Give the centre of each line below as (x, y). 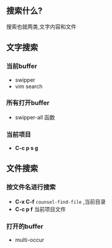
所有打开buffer (28, 103)
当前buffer (22, 67)
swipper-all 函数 (35, 117)
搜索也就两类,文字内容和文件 (42, 27)
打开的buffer (25, 226)
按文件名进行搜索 (31, 188)
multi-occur (30, 240)
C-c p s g (26, 148)
